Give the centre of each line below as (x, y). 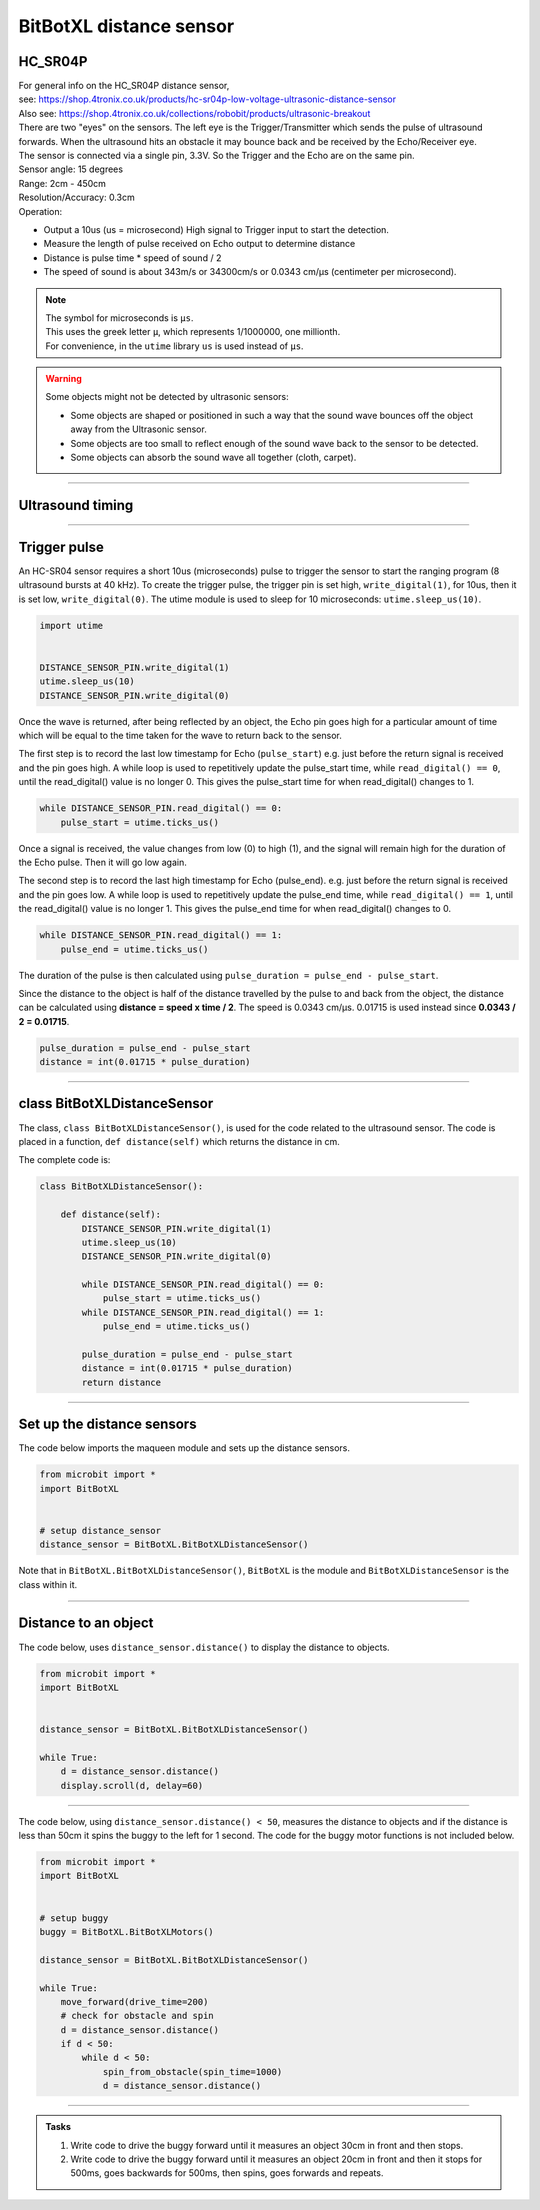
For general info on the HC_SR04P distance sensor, (124, 86)
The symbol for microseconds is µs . (119, 317)
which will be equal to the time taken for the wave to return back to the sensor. (180, 736)
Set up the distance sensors (107, 1424)
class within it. (48, 1584)
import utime (71, 625)
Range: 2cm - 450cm (62, 183)
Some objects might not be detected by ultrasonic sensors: (167, 397)
